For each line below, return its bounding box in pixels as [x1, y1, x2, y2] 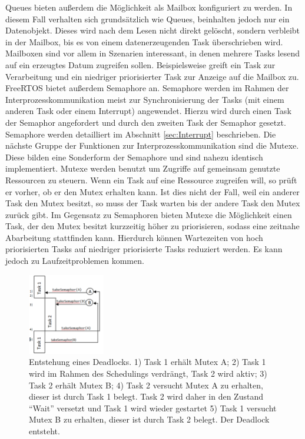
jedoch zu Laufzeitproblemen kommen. [5, 254, 144, 267]
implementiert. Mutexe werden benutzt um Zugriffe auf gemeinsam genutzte [5, 162, 280, 175]
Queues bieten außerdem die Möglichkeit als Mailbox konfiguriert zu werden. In [5, 1, 293, 13]
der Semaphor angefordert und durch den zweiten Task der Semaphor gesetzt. [5, 116, 286, 128]
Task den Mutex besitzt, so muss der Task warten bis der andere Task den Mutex [5, 197, 300, 209]
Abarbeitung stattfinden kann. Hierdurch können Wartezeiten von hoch [5, 231, 263, 243]
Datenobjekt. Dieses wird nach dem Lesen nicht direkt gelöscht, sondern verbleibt [5, 24, 300, 36]
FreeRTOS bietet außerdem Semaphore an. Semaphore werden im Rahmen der [5, 82, 289, 94]
